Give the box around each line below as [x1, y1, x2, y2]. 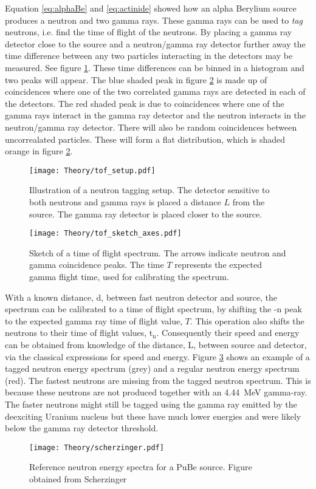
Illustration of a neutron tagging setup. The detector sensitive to [29, 183, 270, 196]
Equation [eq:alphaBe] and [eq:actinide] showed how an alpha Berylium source [5, 2, 297, 14]
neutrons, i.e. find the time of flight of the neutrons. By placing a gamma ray [5, 26, 292, 38]
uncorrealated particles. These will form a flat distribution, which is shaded [5, 132, 286, 145]
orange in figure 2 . [5, 145, 73, 157]
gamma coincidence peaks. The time [29, 258, 164, 271]
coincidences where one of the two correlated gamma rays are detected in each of [5, 85, 306, 98]
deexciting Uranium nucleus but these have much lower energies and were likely [5, 409, 301, 422]
